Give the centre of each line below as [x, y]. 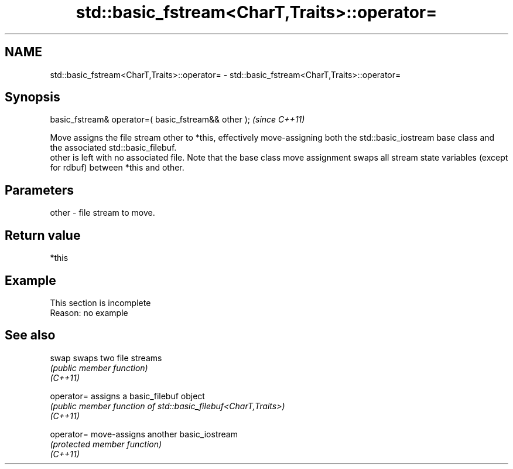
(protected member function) [106, 444]
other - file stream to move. [102, 213]
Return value [43, 235]
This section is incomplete [100, 303]
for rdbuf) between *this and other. [117, 168]
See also [30, 335]
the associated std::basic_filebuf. [113, 148]
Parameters [39, 190]
